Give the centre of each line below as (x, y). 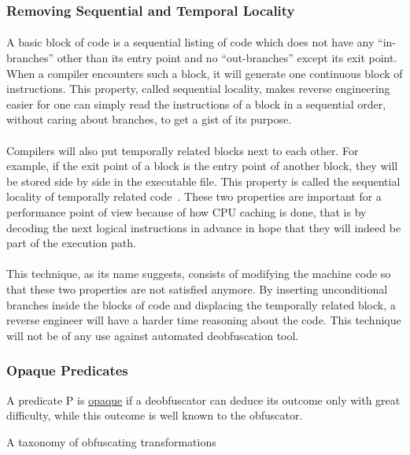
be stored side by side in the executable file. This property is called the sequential (203, 181)
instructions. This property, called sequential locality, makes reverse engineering (198, 89)
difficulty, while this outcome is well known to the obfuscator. (155, 415)
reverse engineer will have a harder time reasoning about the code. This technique (204, 320)
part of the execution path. (71, 243)
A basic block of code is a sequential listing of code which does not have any (190, 42)
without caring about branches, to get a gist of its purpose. (149, 119)
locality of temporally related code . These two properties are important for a (194, 196)
